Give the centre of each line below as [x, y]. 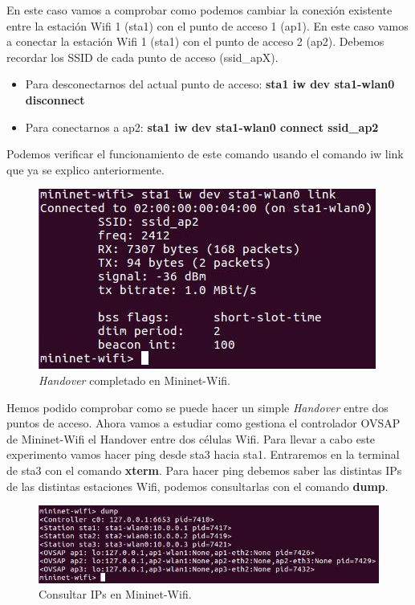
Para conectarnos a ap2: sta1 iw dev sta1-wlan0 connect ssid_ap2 [202, 127]
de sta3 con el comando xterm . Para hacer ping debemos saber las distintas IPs [204, 470]
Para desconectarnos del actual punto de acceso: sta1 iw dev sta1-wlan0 [210, 84]
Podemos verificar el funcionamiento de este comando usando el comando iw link [205, 154]
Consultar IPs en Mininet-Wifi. [115, 594]
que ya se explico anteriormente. [85, 169]
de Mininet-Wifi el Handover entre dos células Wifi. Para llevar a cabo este [191, 438]
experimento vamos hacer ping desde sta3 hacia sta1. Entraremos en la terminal [203, 454]
